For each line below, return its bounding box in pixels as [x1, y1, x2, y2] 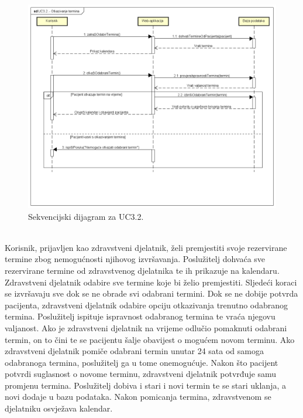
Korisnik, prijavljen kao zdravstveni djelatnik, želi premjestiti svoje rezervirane [5, 241, 287, 253]
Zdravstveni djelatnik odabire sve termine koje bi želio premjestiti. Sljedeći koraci [5, 276, 297, 288]
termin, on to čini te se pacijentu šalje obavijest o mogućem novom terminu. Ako [5, 333, 295, 345]
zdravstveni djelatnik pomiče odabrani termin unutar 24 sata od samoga [5, 345, 264, 357]
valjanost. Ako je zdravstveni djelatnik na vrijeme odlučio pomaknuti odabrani [5, 321, 287, 334]
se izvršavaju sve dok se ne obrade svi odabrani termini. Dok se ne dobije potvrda [5, 287, 298, 300]
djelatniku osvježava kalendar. [5, 402, 113, 414]
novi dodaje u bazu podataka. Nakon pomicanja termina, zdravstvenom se [5, 390, 271, 403]
